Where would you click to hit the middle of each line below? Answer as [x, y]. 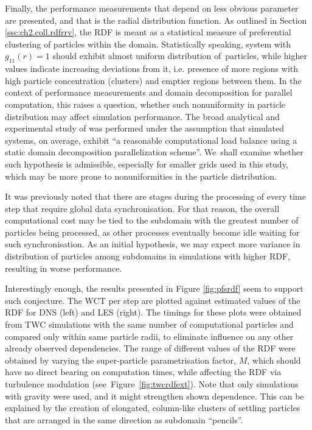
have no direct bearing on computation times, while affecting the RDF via [143, 372]
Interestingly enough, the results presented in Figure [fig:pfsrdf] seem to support [154, 288]
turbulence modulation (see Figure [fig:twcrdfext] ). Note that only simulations [152, 384]
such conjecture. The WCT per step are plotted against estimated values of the [153, 300]
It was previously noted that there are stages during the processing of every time [155, 196]
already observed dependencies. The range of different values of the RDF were [150, 348]
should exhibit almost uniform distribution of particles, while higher [180, 56]
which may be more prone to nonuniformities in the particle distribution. [141, 176]
